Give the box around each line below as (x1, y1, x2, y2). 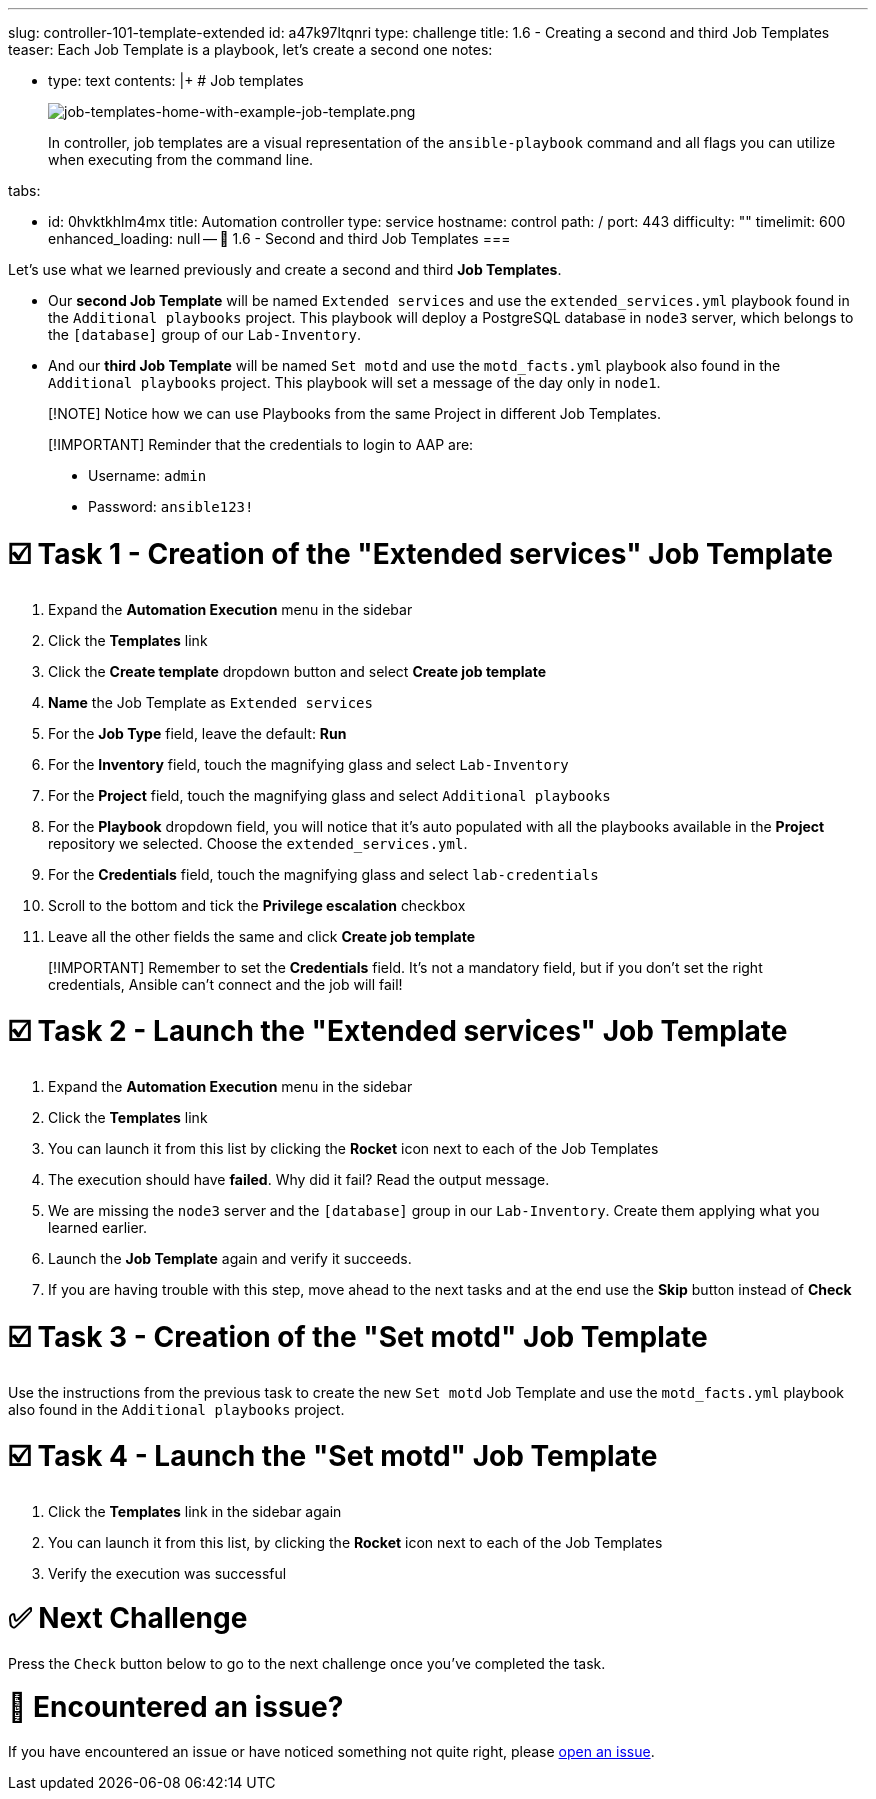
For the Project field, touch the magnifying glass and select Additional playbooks (48, 786, 611, 804)
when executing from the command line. (48, 151, 314, 168)
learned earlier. (48, 1219, 148, 1236)
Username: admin (88, 467, 207, 484)
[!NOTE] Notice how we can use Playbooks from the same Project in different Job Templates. (48, 405, 661, 422)
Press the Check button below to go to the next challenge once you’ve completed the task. (8, 1654, 606, 1672)
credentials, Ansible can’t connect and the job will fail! (48, 975, 403, 993)
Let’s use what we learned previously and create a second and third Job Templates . (8, 261, 562, 278)
